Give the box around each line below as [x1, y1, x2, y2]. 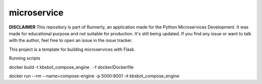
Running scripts [9, 56, 41, 61]
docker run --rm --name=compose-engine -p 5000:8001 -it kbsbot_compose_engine [9, 73, 180, 79]
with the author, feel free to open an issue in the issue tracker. [9, 38, 133, 43]
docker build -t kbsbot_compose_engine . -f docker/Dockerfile [9, 64, 134, 70]
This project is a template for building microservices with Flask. [9, 46, 135, 52]
